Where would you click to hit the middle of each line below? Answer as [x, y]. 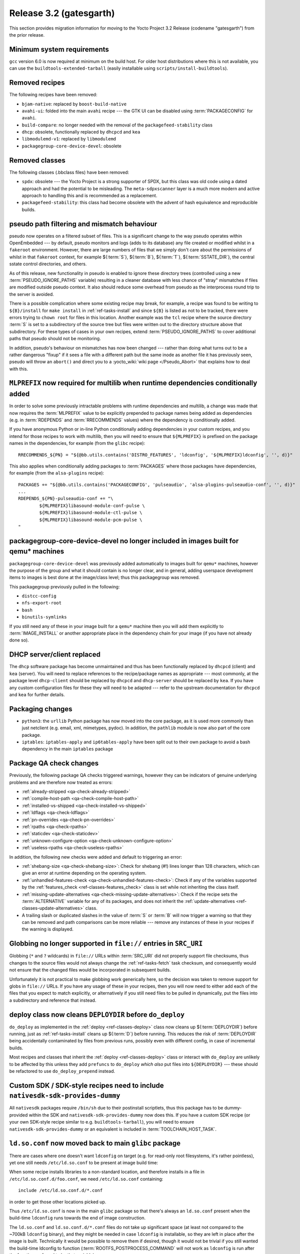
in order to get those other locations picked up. [58, 1202]
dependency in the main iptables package [67, 749]
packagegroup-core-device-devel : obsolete [72, 146]
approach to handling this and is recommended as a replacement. [90, 195]
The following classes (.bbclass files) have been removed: [69, 172]
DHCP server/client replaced [55, 655]
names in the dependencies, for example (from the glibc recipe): [77, 443]
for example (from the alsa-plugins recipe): [57, 473]
